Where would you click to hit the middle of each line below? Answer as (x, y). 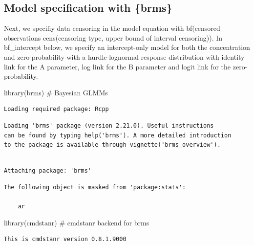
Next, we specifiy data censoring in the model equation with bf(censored (112, 28)
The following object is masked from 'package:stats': (95, 187)
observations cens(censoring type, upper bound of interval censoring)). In (113, 37)
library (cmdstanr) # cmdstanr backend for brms (77, 222)
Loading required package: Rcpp (56, 109)
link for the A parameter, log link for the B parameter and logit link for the (117, 66)
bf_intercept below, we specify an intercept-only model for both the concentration (127, 47)
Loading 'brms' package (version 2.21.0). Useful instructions (109, 125)
